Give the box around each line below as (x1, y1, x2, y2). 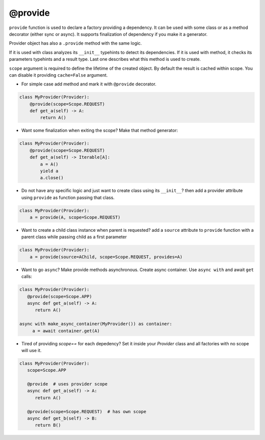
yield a (40, 168, 59, 174)
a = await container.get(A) (32, 328, 100, 333)
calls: (21, 274, 32, 279)
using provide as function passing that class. (21, 194, 115, 200)
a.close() (40, 175, 64, 181)
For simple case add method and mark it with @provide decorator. (21, 81, 157, 87)
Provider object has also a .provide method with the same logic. (9, 40, 142, 46)
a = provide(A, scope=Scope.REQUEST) (29, 215, 121, 220)
